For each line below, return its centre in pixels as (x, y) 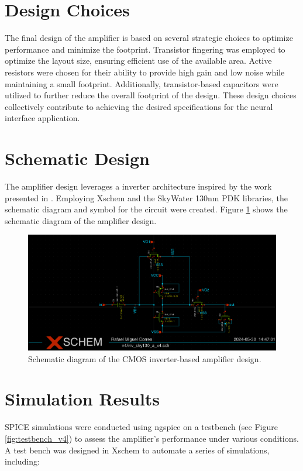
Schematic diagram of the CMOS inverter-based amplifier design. (145, 358)
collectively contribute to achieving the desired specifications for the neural (139, 106)
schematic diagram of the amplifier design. (81, 220)
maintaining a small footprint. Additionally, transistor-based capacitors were (142, 83)
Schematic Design (77, 158)
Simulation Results (82, 399)
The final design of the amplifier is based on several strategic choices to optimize (149, 38)
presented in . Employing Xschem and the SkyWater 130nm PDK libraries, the (146, 197)
